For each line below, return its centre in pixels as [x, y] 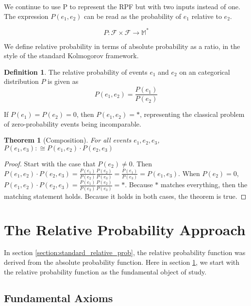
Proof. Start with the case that [50, 163]
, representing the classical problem [192, 114]
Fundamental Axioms [59, 298]
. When [189, 173]
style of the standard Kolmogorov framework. [71, 56]
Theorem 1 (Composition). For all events [68, 140]
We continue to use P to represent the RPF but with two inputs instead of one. [122, 6]
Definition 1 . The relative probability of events [76, 72]
